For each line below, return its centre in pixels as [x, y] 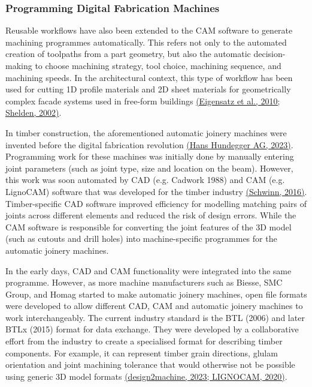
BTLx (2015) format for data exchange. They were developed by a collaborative [152, 329]
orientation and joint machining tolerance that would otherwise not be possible [150, 364]
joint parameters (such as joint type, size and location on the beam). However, [149, 168]
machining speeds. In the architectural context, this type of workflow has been [149, 77]
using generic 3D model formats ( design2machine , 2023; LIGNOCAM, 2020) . [146, 376]
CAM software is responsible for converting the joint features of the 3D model [149, 226]
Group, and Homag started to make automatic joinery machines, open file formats [156, 294]
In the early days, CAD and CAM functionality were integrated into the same [149, 270]
